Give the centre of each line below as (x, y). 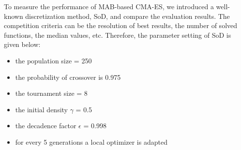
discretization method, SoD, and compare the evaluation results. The (128, 16)
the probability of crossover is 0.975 (68, 77)
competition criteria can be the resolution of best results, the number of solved (121, 25)
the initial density (42, 109)
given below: (22, 44)
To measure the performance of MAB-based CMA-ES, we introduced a (109, 6)
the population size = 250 (53, 60)
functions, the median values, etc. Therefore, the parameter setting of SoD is (118, 35)
